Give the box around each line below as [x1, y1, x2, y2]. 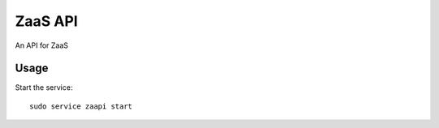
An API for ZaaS [15, 41, 69, 50]
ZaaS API [15, 12, 78, 30]
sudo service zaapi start [29, 101, 133, 111]
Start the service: [15, 83, 73, 92]
